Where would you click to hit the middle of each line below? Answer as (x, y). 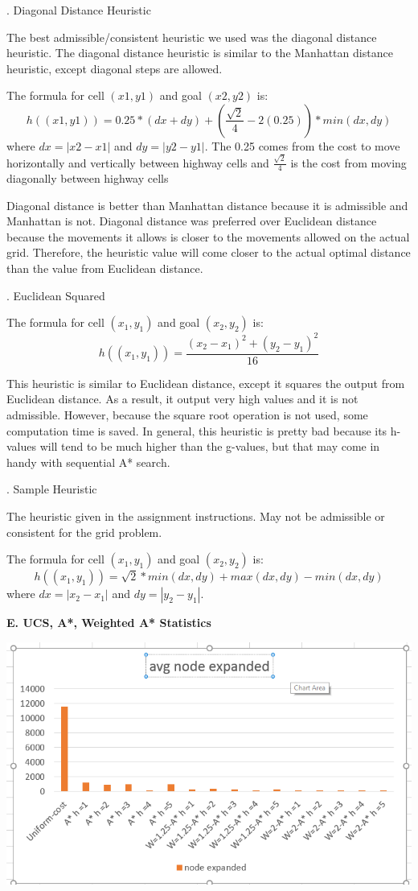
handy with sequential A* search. (88, 462)
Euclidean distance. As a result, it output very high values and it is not (182, 399)
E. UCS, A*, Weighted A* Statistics (109, 623)
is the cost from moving (348, 162)
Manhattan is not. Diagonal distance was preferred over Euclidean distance (192, 221)
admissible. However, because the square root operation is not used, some (187, 414)
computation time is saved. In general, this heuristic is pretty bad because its (197, 430)
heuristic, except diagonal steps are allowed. (115, 68)
